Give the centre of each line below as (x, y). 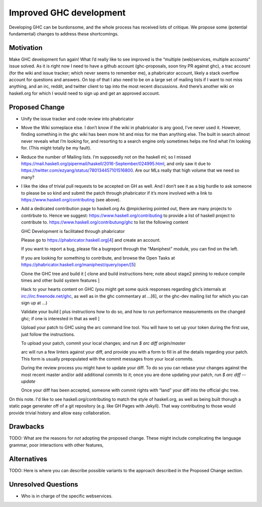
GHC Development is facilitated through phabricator (73, 231)
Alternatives (28, 459)
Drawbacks (27, 427)
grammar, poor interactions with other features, (56, 445)
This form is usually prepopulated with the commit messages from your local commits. (107, 359)
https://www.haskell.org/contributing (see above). (71, 200)
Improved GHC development (67, 13)
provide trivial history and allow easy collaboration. (60, 413)
